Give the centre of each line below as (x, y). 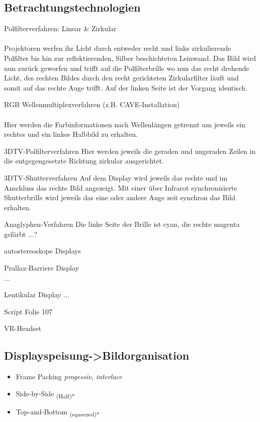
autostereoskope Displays (42, 251)
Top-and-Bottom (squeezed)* (58, 412)
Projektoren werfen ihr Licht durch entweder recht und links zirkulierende (118, 48)
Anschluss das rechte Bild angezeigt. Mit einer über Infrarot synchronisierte (121, 187)
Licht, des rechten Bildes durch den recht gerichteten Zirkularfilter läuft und (121, 78)
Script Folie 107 (28, 311)
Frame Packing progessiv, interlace (69, 376)
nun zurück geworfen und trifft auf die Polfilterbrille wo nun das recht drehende (127, 68)
